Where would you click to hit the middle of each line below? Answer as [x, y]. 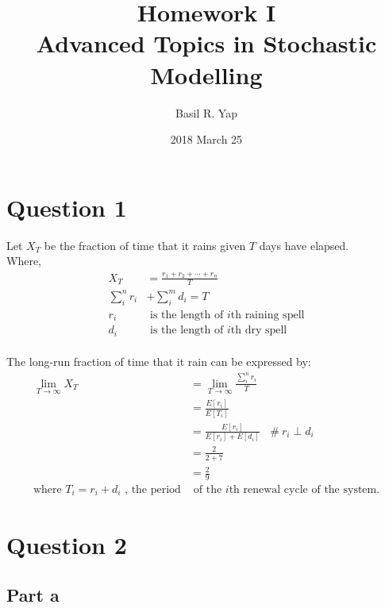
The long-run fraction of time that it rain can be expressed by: [159, 362]
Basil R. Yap [206, 112]
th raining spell [268, 315]
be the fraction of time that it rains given [145, 245]
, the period [153, 490]
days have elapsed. [304, 245]
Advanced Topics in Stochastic [206, 43]
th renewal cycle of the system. [304, 490]
